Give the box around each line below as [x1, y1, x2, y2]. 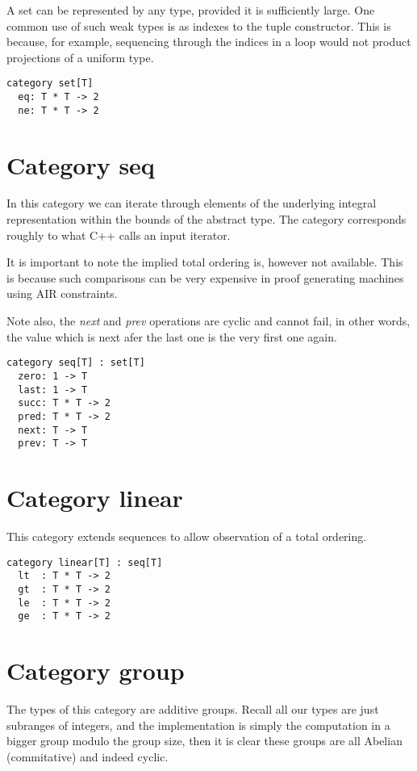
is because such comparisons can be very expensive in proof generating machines [6, 269, 404, 286]
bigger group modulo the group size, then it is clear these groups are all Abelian [6, 732, 402, 749]
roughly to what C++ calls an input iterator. [6, 226, 231, 243]
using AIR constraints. [6, 285, 118, 302]
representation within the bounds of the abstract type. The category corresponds [6, 211, 407, 228]
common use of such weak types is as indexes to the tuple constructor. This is [6, 17, 391, 34]
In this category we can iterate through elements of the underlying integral [6, 195, 377, 212]
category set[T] [6, 78, 94, 90]
